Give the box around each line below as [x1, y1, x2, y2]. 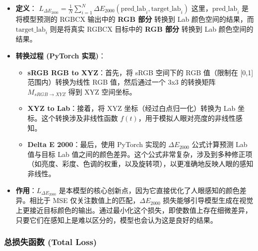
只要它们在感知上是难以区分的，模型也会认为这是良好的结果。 [15, 214, 217, 225]
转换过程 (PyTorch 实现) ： [15, 50, 106, 60]
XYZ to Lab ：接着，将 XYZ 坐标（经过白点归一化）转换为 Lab [27, 103, 236, 113]
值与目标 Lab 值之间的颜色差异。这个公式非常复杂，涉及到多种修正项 [27, 149, 253, 159]
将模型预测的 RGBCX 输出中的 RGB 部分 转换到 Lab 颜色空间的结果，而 [15, 14, 254, 24]
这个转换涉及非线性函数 [41, 112, 118, 123]
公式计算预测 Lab [192, 139, 248, 150]
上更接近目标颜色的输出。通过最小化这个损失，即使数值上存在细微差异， [15, 204, 252, 215]
